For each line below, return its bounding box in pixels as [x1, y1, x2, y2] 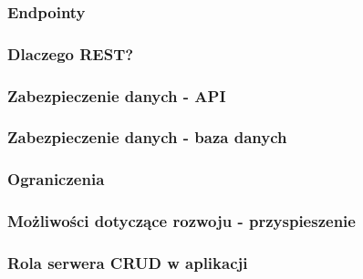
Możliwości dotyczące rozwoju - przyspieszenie [7, 210, 356, 232]
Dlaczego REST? [7, 42, 134, 65]
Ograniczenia [7, 168, 105, 191]
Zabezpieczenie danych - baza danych [7, 126, 287, 149]
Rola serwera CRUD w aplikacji [7, 251, 248, 274]
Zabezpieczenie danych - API [7, 84, 226, 107]
